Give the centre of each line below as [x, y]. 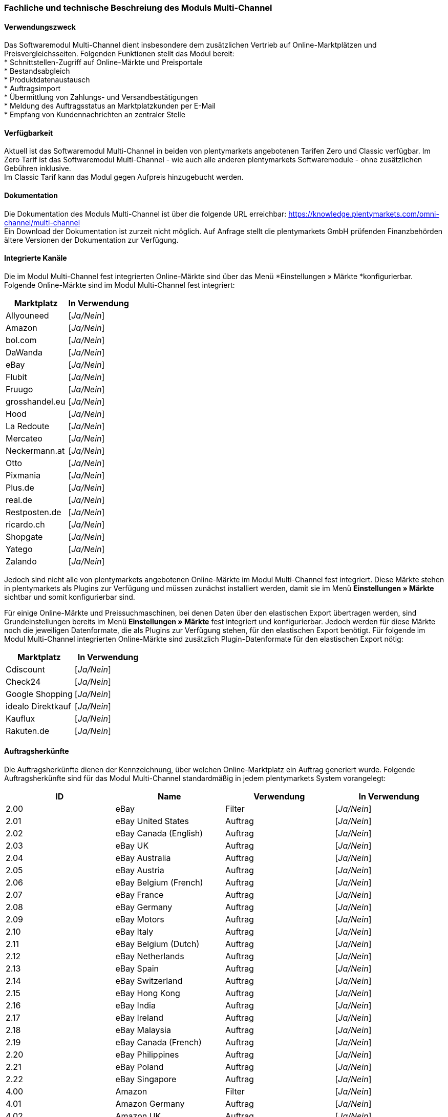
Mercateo [24, 438]
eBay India [135, 1006]
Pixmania [23, 475]
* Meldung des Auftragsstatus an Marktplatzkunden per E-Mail [110, 106]
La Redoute [28, 426]
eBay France [140, 895]
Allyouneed [27, 315]
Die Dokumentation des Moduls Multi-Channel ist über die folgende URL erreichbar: [145, 214]
